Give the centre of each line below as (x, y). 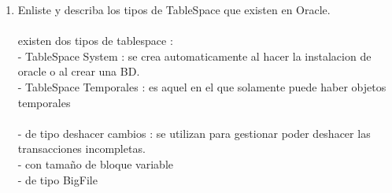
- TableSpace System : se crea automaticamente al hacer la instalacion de (194, 56)
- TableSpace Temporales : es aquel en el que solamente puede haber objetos (202, 86)
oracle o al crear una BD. (79, 71)
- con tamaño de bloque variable (96, 163)
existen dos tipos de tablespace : (95, 41)
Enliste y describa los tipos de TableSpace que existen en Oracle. (174, 9)
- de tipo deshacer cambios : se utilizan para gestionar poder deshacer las (194, 133)
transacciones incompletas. (81, 148)
